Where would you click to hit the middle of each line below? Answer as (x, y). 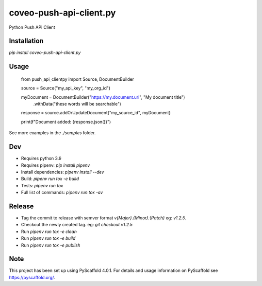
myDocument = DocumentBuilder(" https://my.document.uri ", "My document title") (103, 97)
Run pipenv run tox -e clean (49, 232)
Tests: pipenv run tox (42, 185)
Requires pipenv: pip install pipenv (56, 165)
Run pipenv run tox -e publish (51, 245)
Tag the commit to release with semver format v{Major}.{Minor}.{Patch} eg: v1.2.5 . (104, 218)
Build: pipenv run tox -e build (50, 179)
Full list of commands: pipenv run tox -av (62, 193)
